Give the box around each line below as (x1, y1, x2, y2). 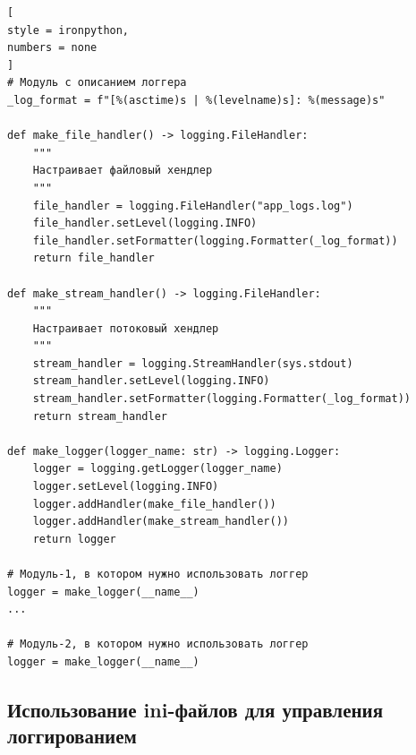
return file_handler (32, 252, 155, 265)
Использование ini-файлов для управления (7, 695, 384, 723)
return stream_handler (32, 409, 167, 423)
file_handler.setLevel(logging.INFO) (32, 217, 258, 230)
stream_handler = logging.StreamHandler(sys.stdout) (32, 356, 353, 370)
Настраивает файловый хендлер (32, 164, 213, 177)
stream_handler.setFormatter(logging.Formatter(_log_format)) (32, 392, 412, 406)
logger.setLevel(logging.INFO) (32, 480, 219, 493)
